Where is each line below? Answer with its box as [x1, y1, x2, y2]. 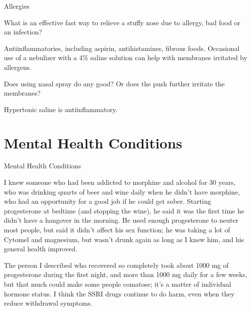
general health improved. [4, 244, 78, 254]
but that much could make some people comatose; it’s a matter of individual [4, 279, 231, 289]
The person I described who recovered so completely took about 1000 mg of [4, 260, 229, 270]
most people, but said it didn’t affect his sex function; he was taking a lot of [4, 225, 230, 235]
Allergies [4, 1, 30, 11]
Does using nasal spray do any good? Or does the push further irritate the [4, 78, 225, 88]
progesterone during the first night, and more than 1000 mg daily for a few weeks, [4, 269, 248, 279]
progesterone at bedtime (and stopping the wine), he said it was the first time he [4, 205, 244, 215]
